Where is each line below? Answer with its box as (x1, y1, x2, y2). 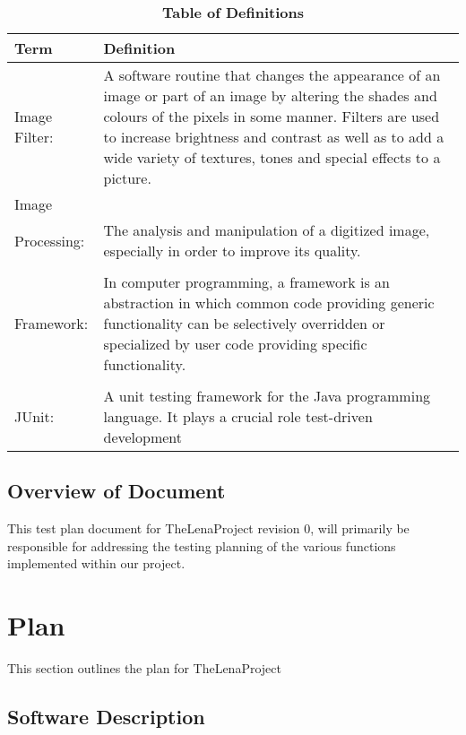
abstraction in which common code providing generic (103, 292, 435, 313)
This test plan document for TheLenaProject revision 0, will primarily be (7, 519, 410, 538)
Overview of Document (7, 477, 226, 505)
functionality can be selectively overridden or (103, 313, 385, 333)
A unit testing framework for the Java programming (103, 385, 431, 406)
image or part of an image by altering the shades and (103, 85, 437, 106)
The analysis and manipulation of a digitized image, (103, 220, 430, 240)
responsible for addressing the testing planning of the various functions (7, 536, 396, 555)
